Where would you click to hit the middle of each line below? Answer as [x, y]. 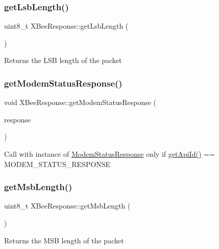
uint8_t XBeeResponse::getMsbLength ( [67, 206]
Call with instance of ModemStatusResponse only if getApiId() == [110, 154]
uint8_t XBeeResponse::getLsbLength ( [66, 26]
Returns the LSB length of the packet [63, 60]
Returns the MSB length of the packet [64, 240]
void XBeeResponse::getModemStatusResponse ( [80, 102]
